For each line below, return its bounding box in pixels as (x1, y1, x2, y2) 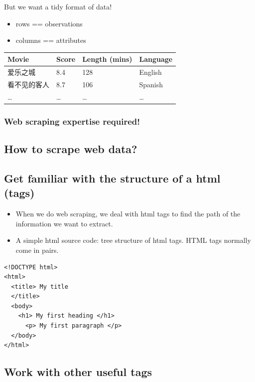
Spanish (139, 79, 163, 89)
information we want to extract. (15, 218, 113, 228)
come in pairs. (15, 244, 59, 255)
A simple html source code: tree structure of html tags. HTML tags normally (15, 235, 251, 245)
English (139, 67, 162, 77)
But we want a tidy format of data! (4, 1, 112, 11)
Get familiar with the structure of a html (4, 170, 221, 186)
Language (139, 54, 173, 64)
